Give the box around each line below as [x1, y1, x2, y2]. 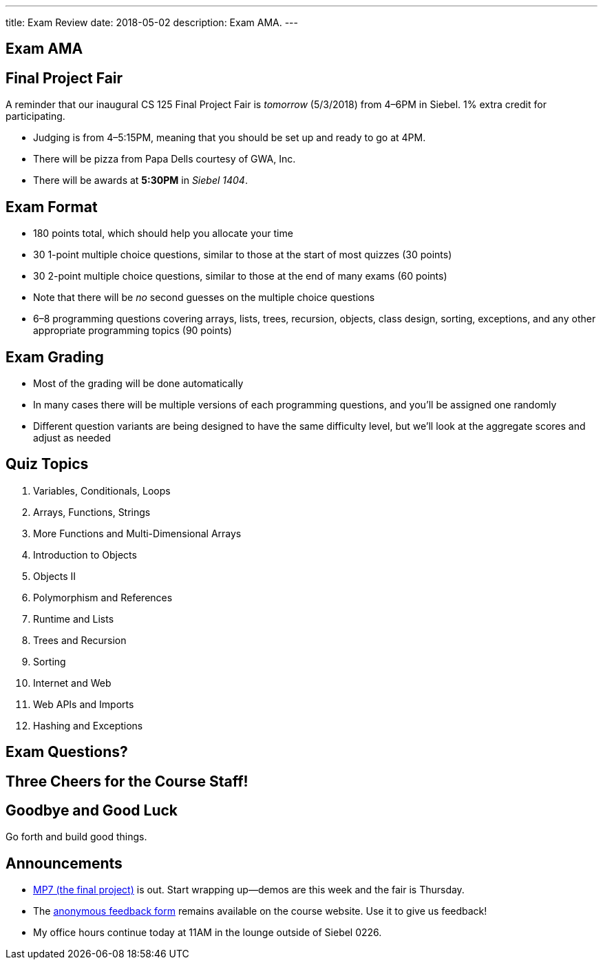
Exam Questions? [6, 743, 128, 761]
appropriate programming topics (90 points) [33, 324, 232, 337]
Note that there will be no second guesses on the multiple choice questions [33, 291, 375, 304]
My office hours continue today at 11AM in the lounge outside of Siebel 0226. [33, 926, 382, 939]
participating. [6, 110, 65, 123]
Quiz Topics [6, 455, 89, 473]
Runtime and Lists [33, 612, 114, 625]
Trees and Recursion [33, 634, 127, 646]
